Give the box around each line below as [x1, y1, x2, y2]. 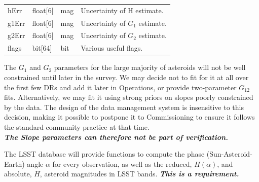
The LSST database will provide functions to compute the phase [4, 149, 205, 159]
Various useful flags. [81, 43, 143, 53]
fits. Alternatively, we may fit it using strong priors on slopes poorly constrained [4, 92, 253, 102]
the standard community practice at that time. [4, 121, 150, 132]
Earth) [4, 158, 25, 169]
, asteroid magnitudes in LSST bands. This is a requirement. [40, 168, 239, 179]
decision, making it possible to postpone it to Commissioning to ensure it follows [4, 112, 255, 122]
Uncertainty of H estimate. [81, 5, 164, 15]
